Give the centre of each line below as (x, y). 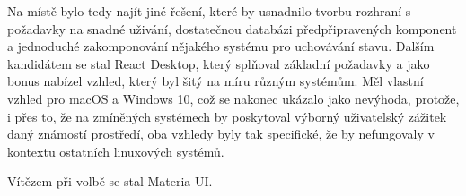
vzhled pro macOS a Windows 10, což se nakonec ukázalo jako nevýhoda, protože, (233, 98)
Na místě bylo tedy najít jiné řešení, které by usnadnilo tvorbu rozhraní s (209, 11)
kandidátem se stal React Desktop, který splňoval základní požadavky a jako (219, 63)
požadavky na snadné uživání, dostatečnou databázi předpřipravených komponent (232, 28)
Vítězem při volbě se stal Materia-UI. (110, 181)
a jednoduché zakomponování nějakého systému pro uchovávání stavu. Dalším (221, 46)
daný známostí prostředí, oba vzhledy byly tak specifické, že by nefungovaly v (221, 134)
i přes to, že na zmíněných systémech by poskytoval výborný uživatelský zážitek (227, 116)
